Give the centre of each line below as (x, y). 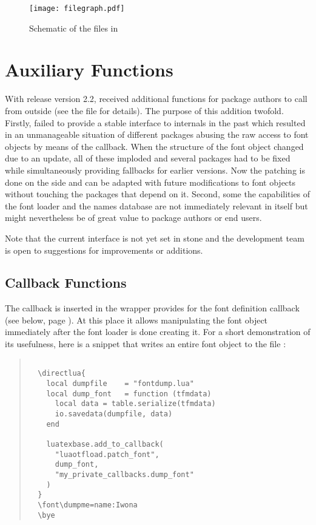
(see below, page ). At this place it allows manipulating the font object (136, 320)
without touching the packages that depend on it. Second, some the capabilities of (158, 194)
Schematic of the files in (74, 28)
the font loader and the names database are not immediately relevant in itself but (156, 205)
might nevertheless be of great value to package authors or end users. (133, 218)
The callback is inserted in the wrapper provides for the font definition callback (152, 308)
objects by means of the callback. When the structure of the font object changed (154, 146)
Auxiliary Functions (89, 69)
